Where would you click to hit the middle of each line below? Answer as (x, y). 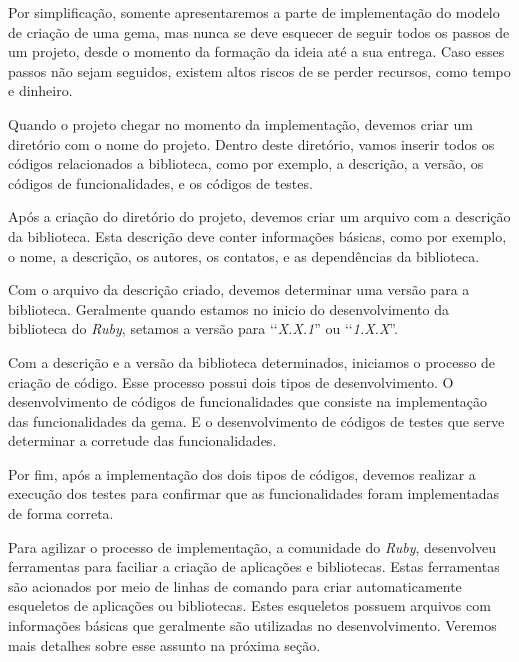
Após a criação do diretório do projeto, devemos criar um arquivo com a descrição (259, 216)
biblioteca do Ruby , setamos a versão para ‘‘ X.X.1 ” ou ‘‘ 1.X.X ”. (203, 328)
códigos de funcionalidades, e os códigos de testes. (160, 182)
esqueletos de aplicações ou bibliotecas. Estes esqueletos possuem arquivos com (249, 605)
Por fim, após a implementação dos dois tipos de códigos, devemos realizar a (242, 473)
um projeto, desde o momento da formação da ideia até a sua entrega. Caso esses (256, 51)
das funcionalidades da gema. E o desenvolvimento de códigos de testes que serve (256, 420)
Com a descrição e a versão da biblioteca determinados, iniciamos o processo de (252, 361)
